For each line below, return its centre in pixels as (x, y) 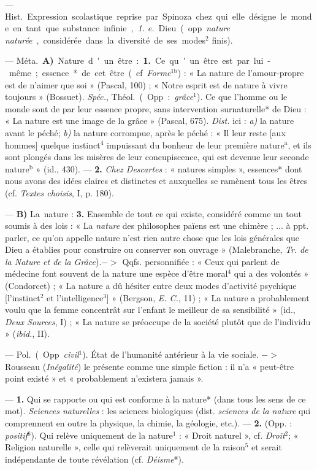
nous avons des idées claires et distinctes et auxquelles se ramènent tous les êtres (156, 181)
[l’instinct (23, 297)
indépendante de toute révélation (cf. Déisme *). (94, 459)
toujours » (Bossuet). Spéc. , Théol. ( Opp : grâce (99, 97)
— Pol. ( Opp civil (42, 354)
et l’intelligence (75, 297)
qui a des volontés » (271, 273)
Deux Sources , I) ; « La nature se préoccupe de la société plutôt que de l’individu (158, 321)
